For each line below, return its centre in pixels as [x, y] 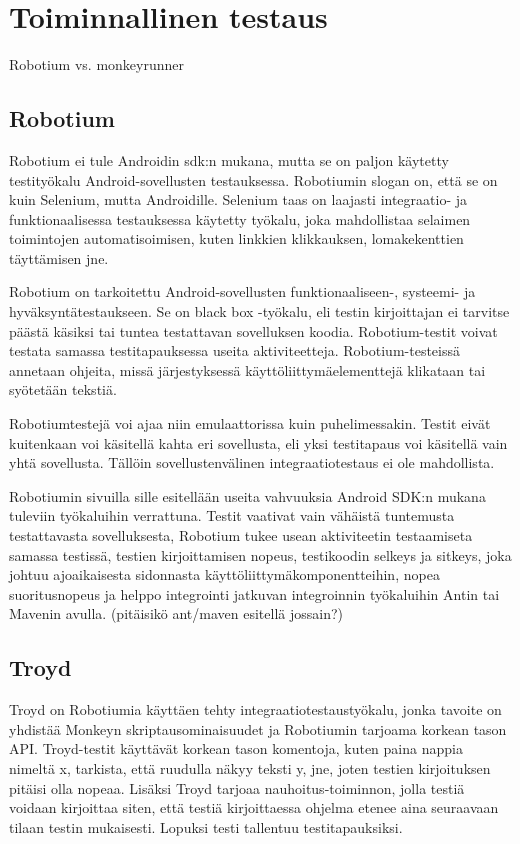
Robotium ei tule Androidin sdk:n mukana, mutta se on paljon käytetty [229, 159]
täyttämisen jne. [59, 257]
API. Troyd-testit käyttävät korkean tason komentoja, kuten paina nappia [236, 748]
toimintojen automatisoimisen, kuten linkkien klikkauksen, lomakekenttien [236, 238]
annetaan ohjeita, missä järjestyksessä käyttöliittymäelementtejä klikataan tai [247, 369]
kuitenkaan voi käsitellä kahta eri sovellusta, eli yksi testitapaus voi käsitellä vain [258, 442]
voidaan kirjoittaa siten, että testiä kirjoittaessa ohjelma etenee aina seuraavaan [254, 807]
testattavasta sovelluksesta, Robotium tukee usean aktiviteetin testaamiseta [241, 535]
